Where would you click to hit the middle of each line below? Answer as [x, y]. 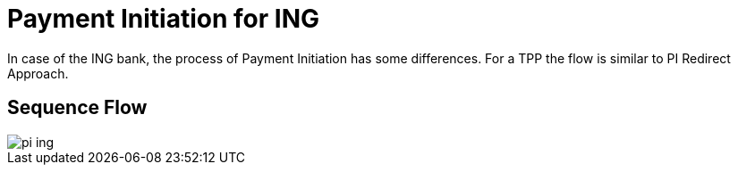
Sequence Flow [77, 108]
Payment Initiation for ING [163, 19]
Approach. [38, 73]
